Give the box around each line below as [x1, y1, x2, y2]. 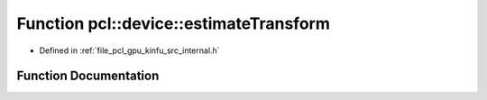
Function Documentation [16, 68, 160, 84]
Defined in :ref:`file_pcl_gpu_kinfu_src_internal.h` [39, 45, 220, 56]
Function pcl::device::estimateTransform [16, 14, 331, 33]
